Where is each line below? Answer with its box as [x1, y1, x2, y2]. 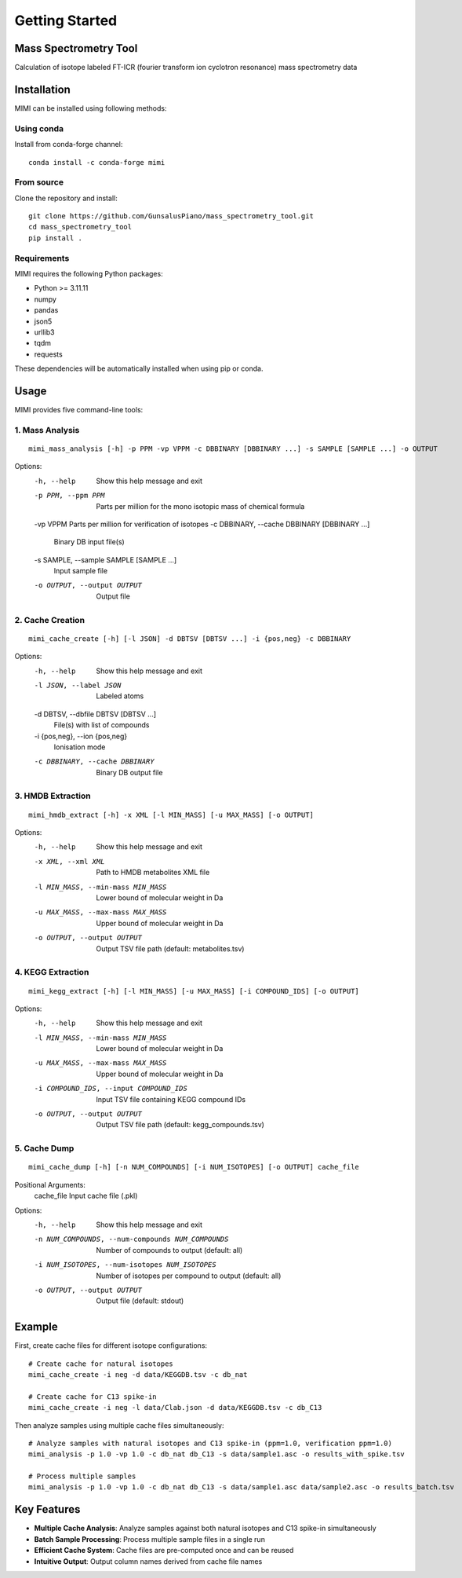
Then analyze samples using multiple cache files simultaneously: [14, 1420, 224, 1430]
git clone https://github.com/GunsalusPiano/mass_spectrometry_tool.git [28, 212, 314, 221]
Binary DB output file [96, 767, 163, 777]
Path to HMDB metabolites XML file [96, 868, 210, 877]
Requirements [14, 252, 70, 263]
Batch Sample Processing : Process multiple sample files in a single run [34, 1534, 266, 1543]
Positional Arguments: [14, 1180, 85, 1189]
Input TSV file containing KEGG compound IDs [96, 1094, 246, 1104]
